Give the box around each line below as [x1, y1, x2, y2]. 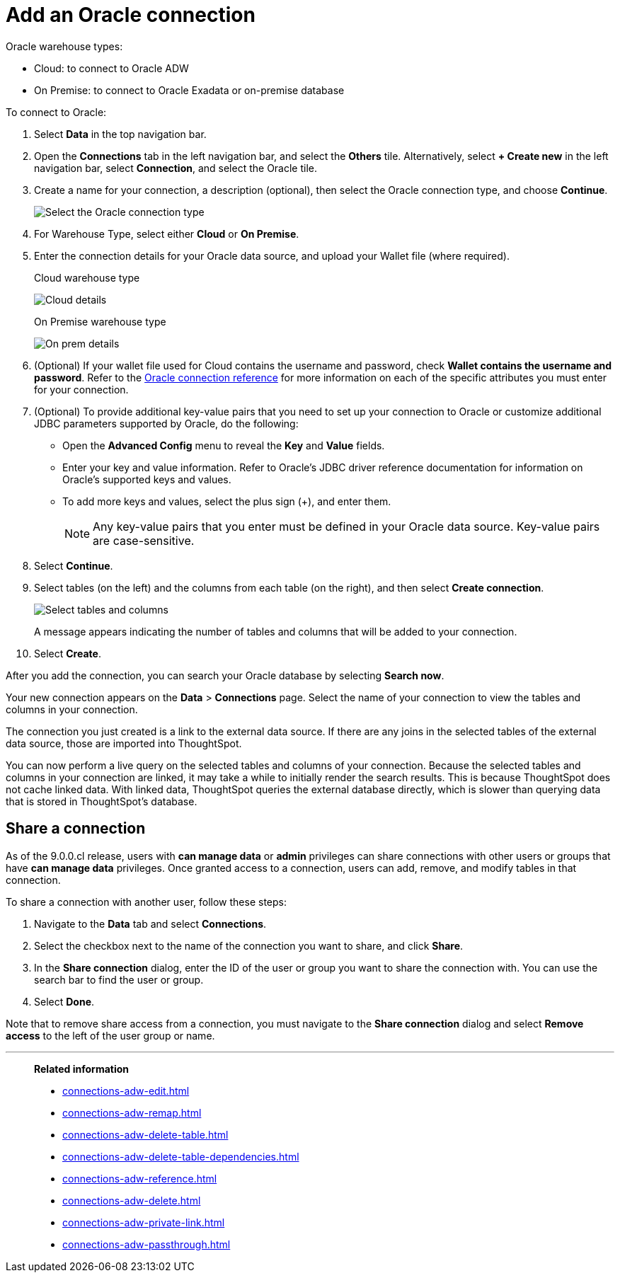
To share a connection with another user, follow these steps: [6, 895, 287, 908]
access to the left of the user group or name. [6, 1029, 215, 1042]
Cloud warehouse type [34, 271, 140, 284]
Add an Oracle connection [6, 3, 256, 27]
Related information [34, 1062, 130, 1075]
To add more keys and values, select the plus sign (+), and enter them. [62, 495, 391, 507]
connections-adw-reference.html [62, 1172, 217, 1185]
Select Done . [34, 995, 95, 1008]
